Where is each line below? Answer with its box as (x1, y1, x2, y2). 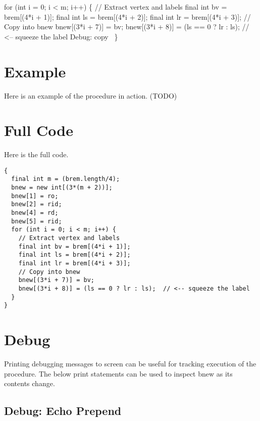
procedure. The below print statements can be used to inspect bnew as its (4, 368, 233, 379)
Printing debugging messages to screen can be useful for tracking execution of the (4, 358, 256, 369)
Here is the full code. (4, 149, 69, 160)
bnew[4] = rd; (11, 209, 59, 217)
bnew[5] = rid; (11, 217, 62, 225)
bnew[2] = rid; (11, 201, 62, 208)
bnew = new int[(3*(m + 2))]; (11, 184, 113, 192)
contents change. (4, 378, 55, 389)
